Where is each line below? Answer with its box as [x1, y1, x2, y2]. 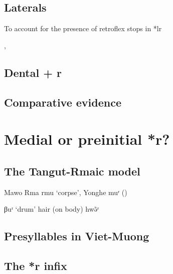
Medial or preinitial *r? [4, 129, 170, 149]
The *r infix [4, 257, 67, 273]
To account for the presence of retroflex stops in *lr [4, 23, 162, 34]
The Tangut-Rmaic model [4, 163, 140, 178]
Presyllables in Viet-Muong [4, 228, 149, 244]
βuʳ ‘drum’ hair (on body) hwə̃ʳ [4, 204, 99, 214]
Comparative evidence [4, 94, 121, 110]
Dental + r [4, 64, 62, 80]
